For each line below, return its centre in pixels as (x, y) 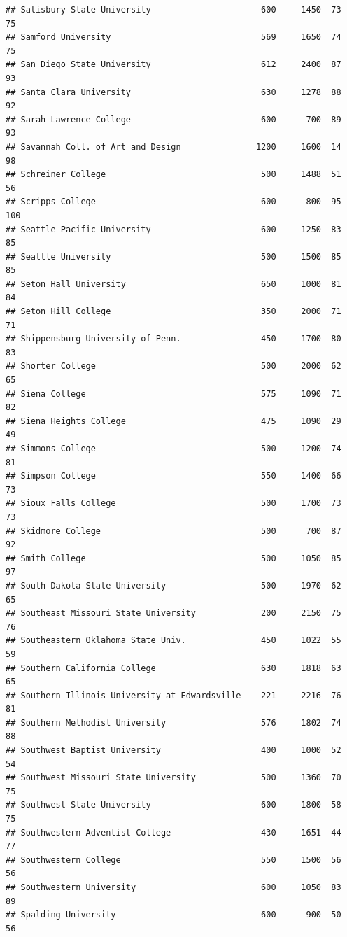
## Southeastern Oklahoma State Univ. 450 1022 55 (173, 641)
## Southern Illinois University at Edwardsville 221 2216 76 (173, 695)
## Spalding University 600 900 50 (173, 915)
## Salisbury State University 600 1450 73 (173, 10)
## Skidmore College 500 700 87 (173, 531)
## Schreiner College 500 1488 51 (173, 175)
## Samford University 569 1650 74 (173, 37)
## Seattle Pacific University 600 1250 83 (173, 229)
